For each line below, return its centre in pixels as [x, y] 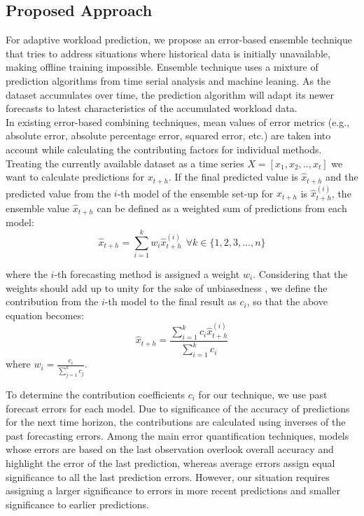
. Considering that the [300, 274]
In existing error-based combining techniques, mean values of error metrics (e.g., [178, 121]
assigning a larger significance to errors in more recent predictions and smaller [173, 490]
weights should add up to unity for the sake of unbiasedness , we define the [167, 287]
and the [342, 177]
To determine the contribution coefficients [96, 394]
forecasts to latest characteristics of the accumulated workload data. [152, 108]
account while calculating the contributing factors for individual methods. [164, 149]
